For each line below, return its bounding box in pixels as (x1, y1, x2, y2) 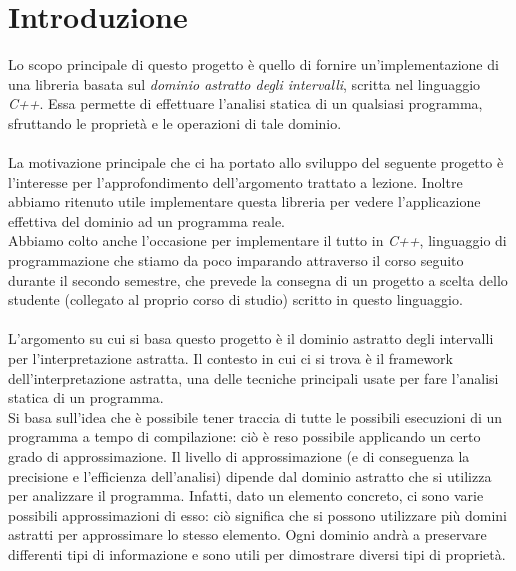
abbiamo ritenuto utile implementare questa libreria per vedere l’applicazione (8, 191, 481, 212)
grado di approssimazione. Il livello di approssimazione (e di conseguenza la (8, 446, 470, 466)
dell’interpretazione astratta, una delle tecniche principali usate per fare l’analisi (8, 367, 499, 388)
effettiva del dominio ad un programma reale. (8, 210, 286, 231)
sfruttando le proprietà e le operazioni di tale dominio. (8, 112, 342, 133)
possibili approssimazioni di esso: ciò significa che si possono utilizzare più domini (8, 504, 508, 525)
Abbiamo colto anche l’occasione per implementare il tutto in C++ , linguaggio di (8, 230, 507, 251)
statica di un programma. (8, 387, 164, 408)
